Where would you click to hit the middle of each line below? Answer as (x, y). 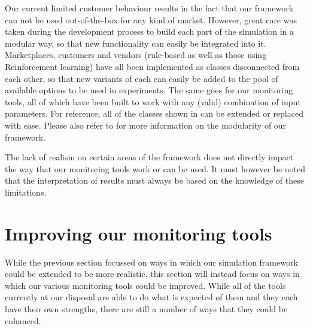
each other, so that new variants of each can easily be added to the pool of (142, 78)
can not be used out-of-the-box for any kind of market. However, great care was (151, 19)
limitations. (26, 192)
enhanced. (23, 320)
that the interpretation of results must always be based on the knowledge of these (154, 180)
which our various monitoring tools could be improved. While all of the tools (145, 285)
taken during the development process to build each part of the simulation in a (149, 31)
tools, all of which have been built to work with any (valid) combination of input (153, 101)
